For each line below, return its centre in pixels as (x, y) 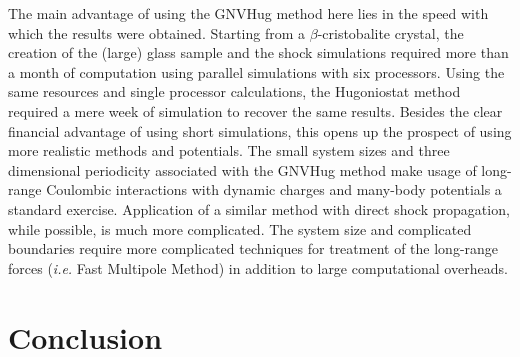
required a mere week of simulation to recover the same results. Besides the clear (255, 110)
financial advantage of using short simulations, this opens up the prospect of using (260, 130)
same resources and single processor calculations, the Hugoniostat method (234, 91)
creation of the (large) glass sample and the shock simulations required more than (258, 52)
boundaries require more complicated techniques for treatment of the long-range (253, 248)
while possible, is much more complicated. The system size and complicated (240, 228)
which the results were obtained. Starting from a (157, 32)
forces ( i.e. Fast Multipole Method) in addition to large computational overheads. (258, 267)
